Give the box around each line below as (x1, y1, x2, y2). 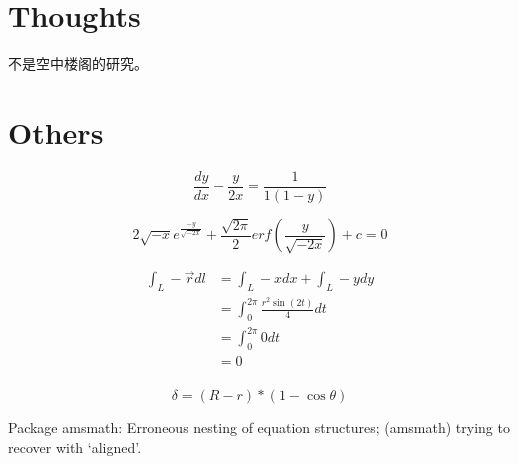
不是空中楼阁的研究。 (8, 53, 148, 74)
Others (8, 111, 104, 152)
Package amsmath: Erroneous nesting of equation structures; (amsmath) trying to (8, 417, 510, 438)
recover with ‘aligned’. (8, 436, 142, 457)
